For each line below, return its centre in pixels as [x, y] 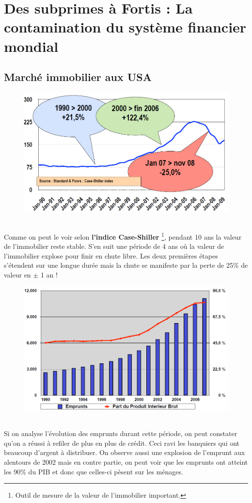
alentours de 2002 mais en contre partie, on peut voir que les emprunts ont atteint [126, 462]
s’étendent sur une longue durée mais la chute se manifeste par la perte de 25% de [126, 265]
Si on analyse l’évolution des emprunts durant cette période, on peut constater [121, 433]
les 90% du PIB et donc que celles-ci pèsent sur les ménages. [94, 471]
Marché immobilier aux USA [78, 77]
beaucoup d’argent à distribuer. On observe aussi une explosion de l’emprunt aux [125, 452]
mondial [31, 46]
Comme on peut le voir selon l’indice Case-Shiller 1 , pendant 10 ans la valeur [123, 236]
